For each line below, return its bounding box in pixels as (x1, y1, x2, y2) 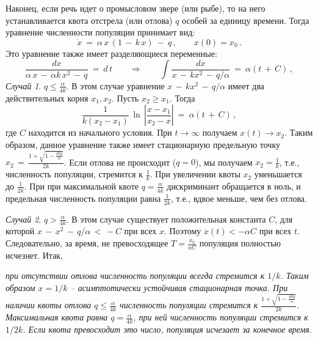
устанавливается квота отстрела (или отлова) (5, 13, 173, 26)
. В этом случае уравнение (66, 79, 165, 92)
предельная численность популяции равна (5, 191, 161, 204)
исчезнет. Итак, (5, 248, 63, 261)
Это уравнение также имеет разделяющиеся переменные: (5, 46, 217, 59)
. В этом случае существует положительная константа (66, 212, 266, 225)
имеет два (228, 79, 265, 92)
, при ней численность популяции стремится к (133, 311, 308, 323)
